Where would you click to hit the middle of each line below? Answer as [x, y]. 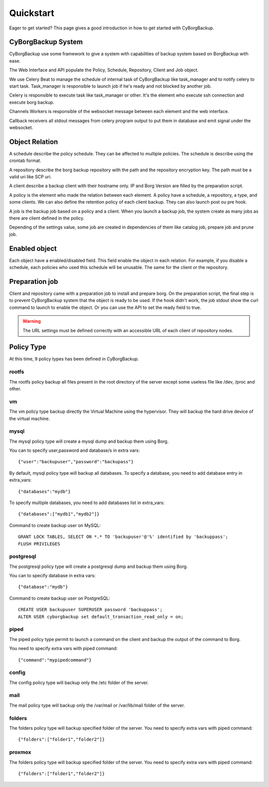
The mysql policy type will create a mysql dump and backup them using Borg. [89, 441]
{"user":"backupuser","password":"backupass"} [76, 462]
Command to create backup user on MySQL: [55, 525]
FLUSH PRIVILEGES [39, 544]
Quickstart [32, 13]
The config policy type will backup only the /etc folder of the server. [79, 682]
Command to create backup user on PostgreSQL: [60, 598]
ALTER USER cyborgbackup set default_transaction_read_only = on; [101, 617]
